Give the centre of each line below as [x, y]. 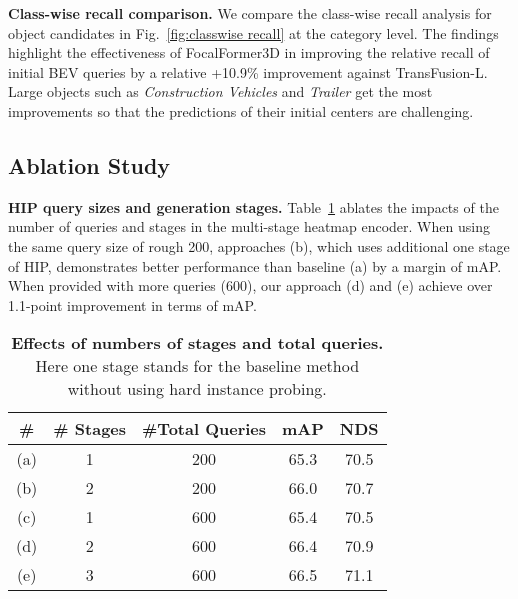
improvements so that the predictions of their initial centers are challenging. [241, 110]
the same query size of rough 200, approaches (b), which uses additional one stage [259, 245]
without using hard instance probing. [197, 389]
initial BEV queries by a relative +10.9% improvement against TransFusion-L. [248, 71]
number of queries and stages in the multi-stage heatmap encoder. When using [249, 226]
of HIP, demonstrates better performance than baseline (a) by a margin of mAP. [255, 265]
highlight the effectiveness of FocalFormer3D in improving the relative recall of [249, 52]
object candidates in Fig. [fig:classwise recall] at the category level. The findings [253, 32]
